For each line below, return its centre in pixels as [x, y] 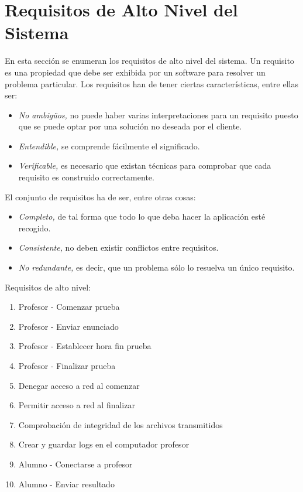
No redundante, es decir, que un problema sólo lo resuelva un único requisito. [156, 267]
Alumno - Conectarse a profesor [75, 464]
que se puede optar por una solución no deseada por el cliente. [130, 126]
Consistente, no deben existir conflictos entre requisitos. [118, 247]
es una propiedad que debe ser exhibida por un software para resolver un [135, 72]
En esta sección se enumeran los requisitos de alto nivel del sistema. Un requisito [149, 61]
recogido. [35, 228]
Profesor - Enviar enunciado [68, 326]
